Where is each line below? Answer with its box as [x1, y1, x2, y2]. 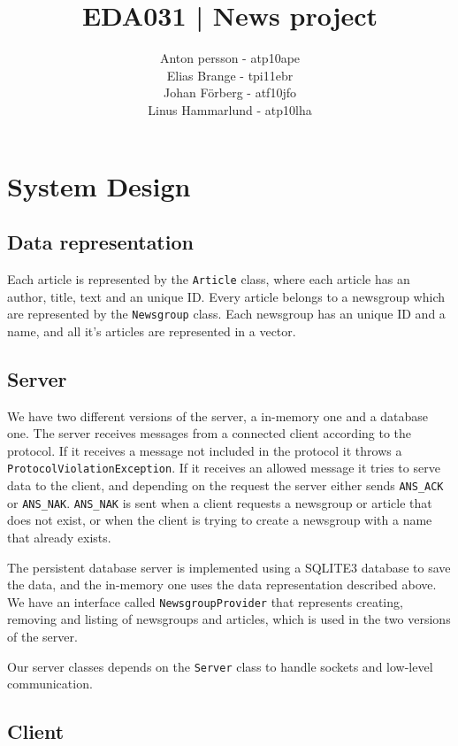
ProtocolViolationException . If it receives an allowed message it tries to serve [7, 458, 440, 477]
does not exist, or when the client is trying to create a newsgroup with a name [7, 511, 432, 529]
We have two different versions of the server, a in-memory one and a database [7, 406, 429, 425]
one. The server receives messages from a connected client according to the [7, 424, 412, 442]
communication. [7, 674, 93, 693]
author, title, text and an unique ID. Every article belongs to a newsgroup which [7, 287, 446, 305]
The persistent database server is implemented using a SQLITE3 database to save [7, 558, 451, 576]
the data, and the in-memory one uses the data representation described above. [7, 575, 437, 594]
